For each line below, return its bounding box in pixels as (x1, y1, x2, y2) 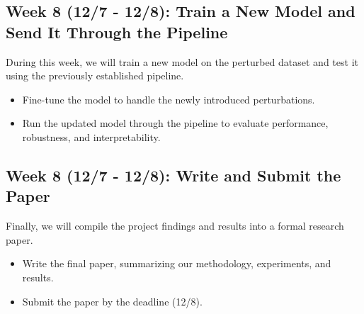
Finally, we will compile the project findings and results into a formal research (6, 218, 344, 233)
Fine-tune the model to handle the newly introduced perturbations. (22, 91, 315, 106)
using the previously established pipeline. (6, 68, 184, 83)
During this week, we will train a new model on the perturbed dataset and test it (6, 54, 358, 69)
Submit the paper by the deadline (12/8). (22, 293, 203, 308)
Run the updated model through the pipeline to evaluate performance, (22, 116, 329, 130)
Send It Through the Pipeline (6, 21, 228, 43)
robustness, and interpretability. (22, 129, 161, 144)
